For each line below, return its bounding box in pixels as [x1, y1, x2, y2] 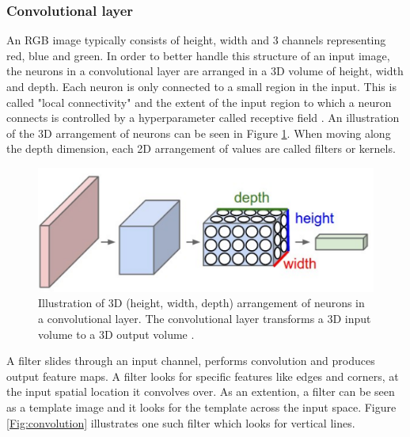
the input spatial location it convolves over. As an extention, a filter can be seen [6, 383, 395, 400]
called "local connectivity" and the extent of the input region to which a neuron [6, 93, 392, 110]
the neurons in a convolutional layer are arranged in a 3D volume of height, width [6, 63, 404, 79]
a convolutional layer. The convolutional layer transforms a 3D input [38, 310, 371, 326]
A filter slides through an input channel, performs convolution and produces [6, 352, 375, 369]
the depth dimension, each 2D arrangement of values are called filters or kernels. [6, 140, 396, 157]
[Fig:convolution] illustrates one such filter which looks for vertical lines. [6, 414, 355, 431]
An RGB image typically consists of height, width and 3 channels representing [6, 32, 386, 48]
